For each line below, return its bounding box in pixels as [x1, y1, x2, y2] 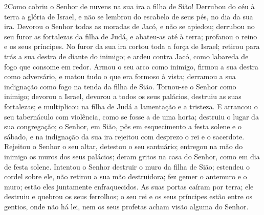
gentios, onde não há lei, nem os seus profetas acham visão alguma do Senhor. [4, 201, 249, 211]
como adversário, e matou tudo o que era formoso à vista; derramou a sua [4, 71, 236, 82]
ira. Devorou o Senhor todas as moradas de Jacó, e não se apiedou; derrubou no [4, 21, 255, 32]
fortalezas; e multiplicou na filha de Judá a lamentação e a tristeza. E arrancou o [4, 101, 258, 111]
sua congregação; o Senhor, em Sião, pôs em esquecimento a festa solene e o [4, 121, 241, 132]
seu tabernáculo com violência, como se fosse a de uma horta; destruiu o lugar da [4, 111, 259, 122]
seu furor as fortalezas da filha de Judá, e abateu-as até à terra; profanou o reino [4, 31, 257, 41]
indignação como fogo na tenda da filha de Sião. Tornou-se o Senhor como [4, 81, 236, 91]
